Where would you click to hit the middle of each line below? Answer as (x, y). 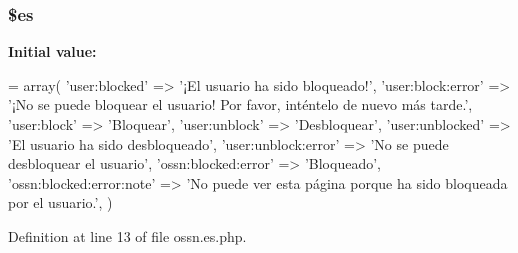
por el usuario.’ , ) (60, 202)
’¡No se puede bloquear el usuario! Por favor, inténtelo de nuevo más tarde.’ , (240, 104)
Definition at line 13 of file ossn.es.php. (127, 235)
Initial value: (52, 51)
